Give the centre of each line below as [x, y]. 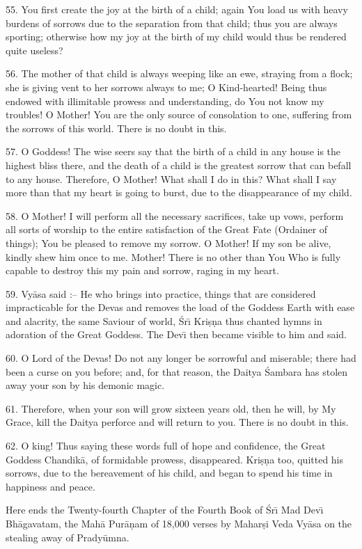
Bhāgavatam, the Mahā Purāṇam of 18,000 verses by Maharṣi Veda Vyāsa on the [179, 523]
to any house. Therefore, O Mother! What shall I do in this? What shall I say [171, 178]
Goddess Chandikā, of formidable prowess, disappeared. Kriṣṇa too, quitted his [175, 459]
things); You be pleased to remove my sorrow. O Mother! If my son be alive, [168, 242]
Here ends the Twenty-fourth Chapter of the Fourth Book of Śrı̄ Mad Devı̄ [165, 510]
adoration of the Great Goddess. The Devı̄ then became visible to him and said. [176, 334]
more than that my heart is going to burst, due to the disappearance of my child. [179, 192]
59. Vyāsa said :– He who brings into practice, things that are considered [161, 293]
